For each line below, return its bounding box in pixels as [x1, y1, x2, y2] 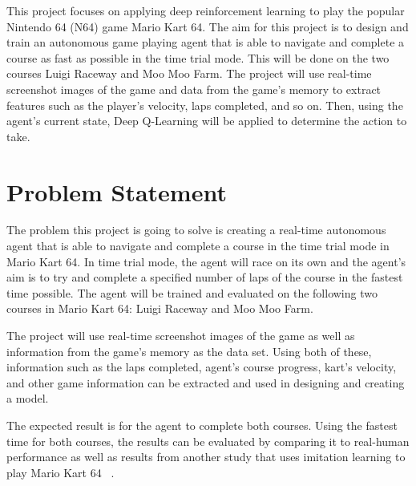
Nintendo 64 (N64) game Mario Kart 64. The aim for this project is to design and [6, 18, 409, 34]
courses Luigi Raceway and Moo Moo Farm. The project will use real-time [6, 65, 372, 82]
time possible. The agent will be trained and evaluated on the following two [6, 284, 378, 301]
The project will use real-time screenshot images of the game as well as [6, 327, 355, 344]
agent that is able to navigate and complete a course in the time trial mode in [6, 237, 390, 254]
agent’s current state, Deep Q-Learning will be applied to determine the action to [6, 112, 407, 129]
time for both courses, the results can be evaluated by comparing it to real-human [6, 432, 410, 449]
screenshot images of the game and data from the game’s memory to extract [6, 80, 382, 97]
